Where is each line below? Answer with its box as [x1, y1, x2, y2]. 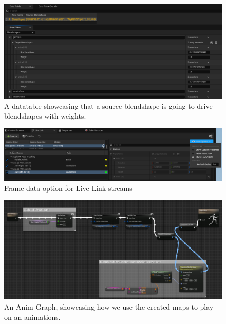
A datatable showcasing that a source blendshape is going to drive [4, 100, 213, 111]
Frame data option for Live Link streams [4, 182, 133, 193]
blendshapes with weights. [4, 110, 86, 121]
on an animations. [4, 311, 61, 322]
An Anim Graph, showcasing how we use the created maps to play [4, 301, 214, 312]
